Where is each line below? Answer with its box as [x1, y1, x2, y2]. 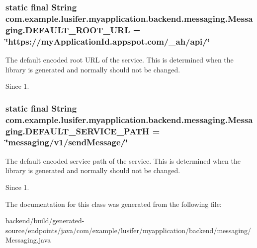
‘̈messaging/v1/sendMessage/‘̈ [5, 136, 128, 148]
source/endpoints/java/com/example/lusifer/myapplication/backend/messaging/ [5, 225, 251, 235]
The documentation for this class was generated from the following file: [5, 198, 222, 209]
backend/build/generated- [5, 215, 85, 226]
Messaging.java [5, 235, 51, 245]
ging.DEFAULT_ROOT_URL [5, 23, 130, 36]
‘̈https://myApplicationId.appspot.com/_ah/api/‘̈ [5, 35, 210, 47]
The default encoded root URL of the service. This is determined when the [5, 54, 234, 64]
